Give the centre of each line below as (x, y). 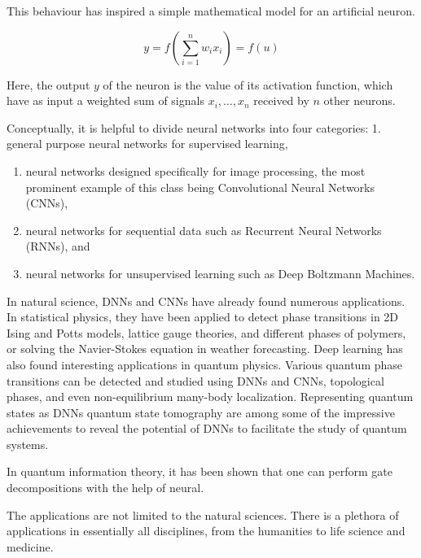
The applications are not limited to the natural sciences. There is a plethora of (203, 514)
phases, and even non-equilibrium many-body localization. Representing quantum (210, 397)
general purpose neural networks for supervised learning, (147, 144)
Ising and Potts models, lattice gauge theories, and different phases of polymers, (206, 332)
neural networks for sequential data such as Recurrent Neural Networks (204, 230)
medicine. (30, 546)
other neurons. (360, 100)
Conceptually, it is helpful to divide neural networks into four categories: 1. (194, 127)
